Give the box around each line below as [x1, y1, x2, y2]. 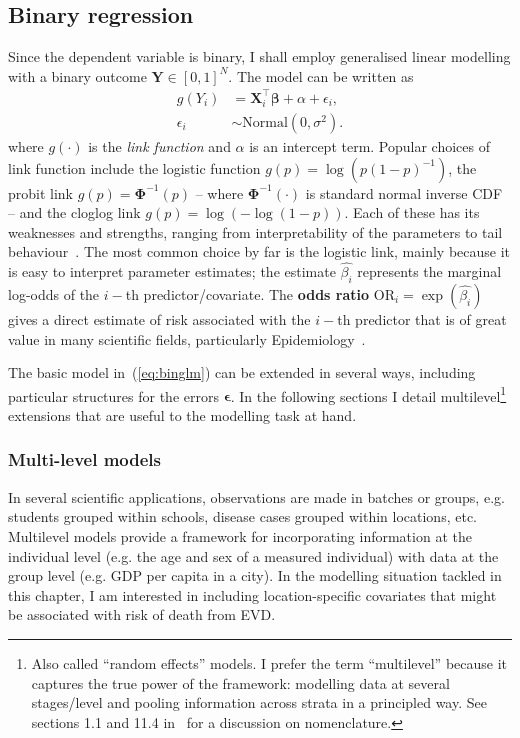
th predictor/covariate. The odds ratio [125, 283, 370, 304]
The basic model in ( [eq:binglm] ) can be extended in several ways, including [8, 362, 476, 383]
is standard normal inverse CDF [305, 182, 503, 203]
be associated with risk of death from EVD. [8, 604, 276, 625]
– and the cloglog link [8, 202, 141, 223]
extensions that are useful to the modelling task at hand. [8, 404, 357, 425]
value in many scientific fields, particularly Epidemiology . [8, 328, 366, 349]
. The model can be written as [228, 65, 414, 86]
